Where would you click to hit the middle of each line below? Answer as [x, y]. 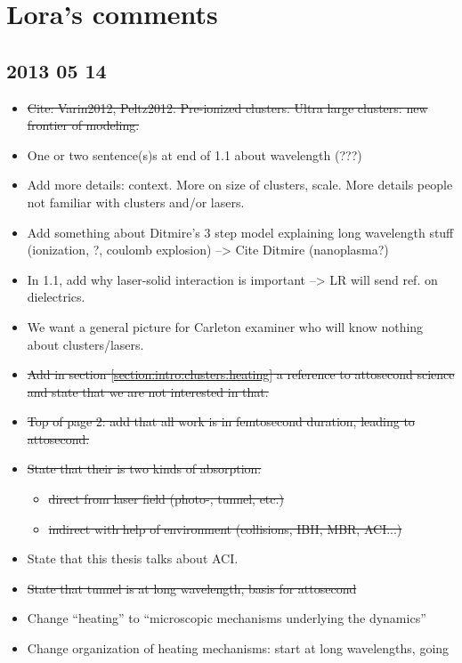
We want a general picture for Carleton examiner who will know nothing [225, 326]
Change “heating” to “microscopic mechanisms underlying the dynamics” [227, 618]
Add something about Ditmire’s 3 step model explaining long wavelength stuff [240, 232]
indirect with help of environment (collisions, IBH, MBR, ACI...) [225, 528]
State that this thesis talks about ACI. [133, 558]
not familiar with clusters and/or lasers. [136, 202]
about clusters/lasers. [85, 344]
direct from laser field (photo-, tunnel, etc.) [166, 499]
